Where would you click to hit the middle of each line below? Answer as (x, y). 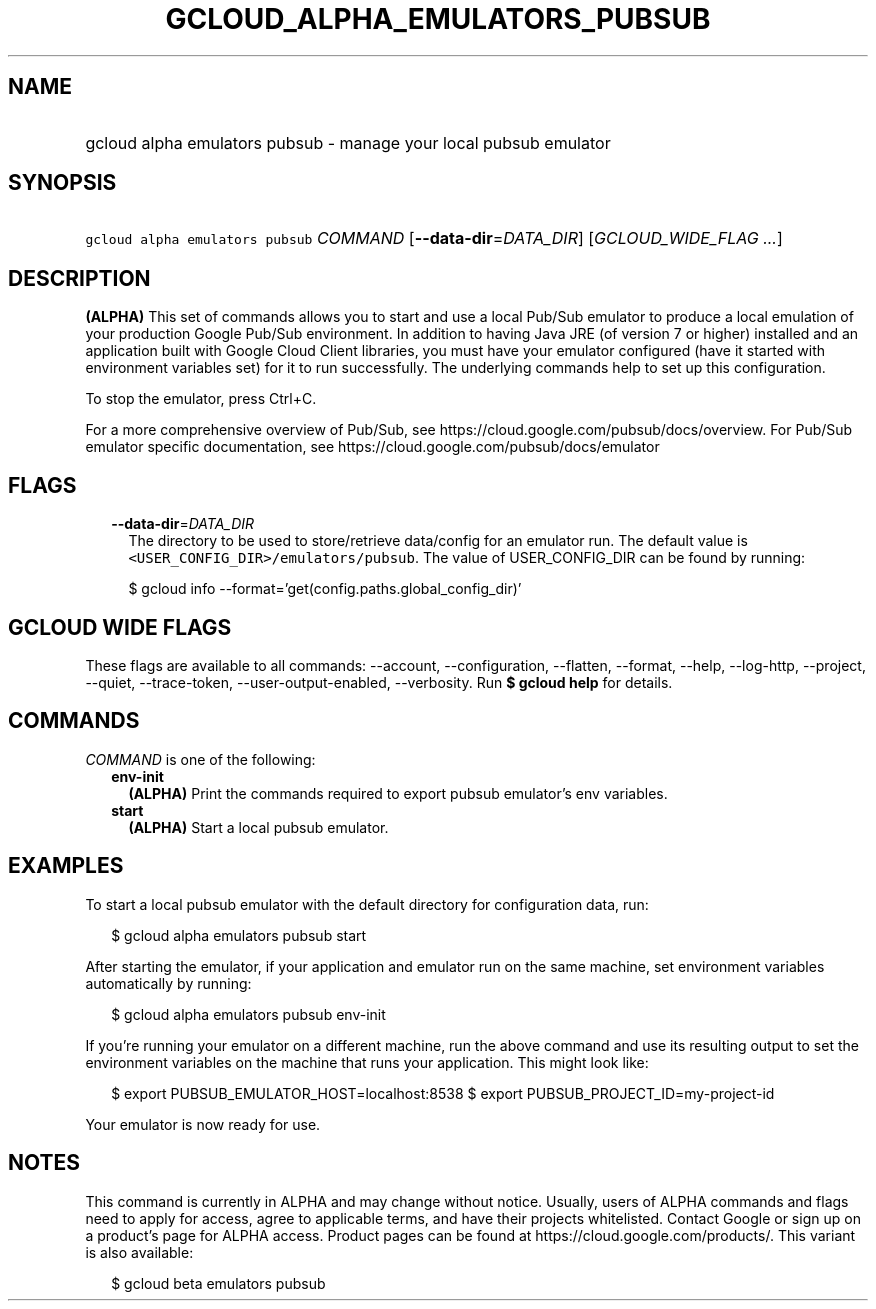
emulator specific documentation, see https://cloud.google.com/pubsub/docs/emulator (372, 447)
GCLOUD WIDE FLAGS (120, 627)
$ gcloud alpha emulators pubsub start (239, 935)
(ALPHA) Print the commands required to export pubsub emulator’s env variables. (398, 793)
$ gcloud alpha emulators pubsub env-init (248, 1014)
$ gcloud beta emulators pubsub (218, 1283)
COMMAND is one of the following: (200, 759)
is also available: (139, 1252)
